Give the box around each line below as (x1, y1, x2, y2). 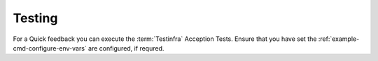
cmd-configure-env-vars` (13, 44, 87, 52)
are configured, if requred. (87, 44, 164, 52)
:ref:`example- (318, 35, 360, 43)
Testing (13, 10, 58, 26)
